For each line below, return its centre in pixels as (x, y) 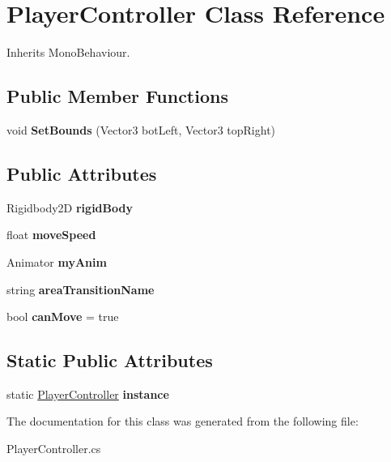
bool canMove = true (63, 317)
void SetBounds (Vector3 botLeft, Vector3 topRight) (141, 129)
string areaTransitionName (81, 289)
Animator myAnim (57, 261)
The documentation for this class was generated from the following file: (183, 421)
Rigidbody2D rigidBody (70, 207)
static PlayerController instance (88, 394)
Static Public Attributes (110, 360)
